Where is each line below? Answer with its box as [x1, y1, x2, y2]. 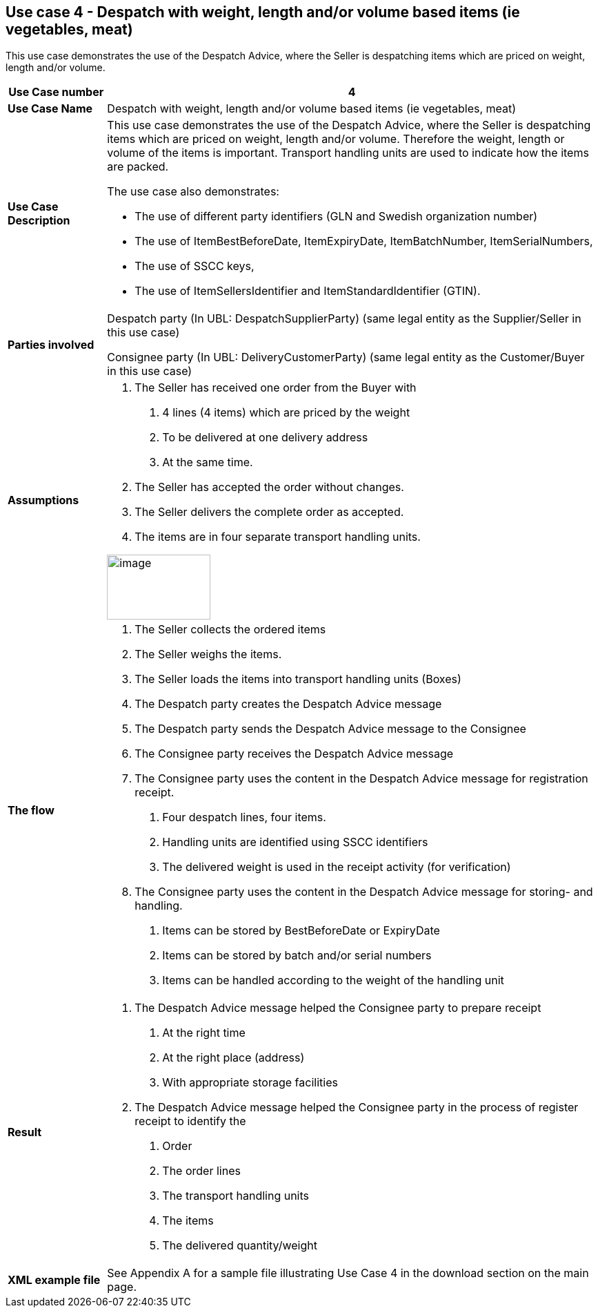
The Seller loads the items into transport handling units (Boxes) [134, 672, 461, 687]
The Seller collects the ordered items [134, 622, 326, 637]
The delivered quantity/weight [162, 1238, 317, 1253]
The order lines [162, 1164, 241, 1178]
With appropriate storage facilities [162, 1075, 338, 1090]
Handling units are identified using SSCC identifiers [162, 835, 428, 850]
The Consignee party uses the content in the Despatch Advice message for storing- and [134, 885, 593, 899]
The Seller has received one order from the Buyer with [134, 381, 417, 395]
